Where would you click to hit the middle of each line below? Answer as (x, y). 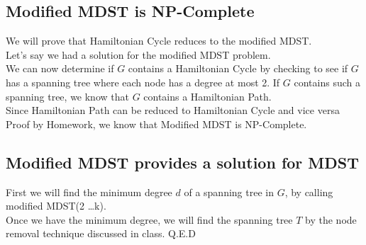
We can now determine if (60, 68)
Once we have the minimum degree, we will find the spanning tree (149, 219)
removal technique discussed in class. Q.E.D (101, 233)
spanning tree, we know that (67, 96)
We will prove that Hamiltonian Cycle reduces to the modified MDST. (159, 41)
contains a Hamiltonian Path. (207, 96)
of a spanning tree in (229, 192)
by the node (331, 219)
